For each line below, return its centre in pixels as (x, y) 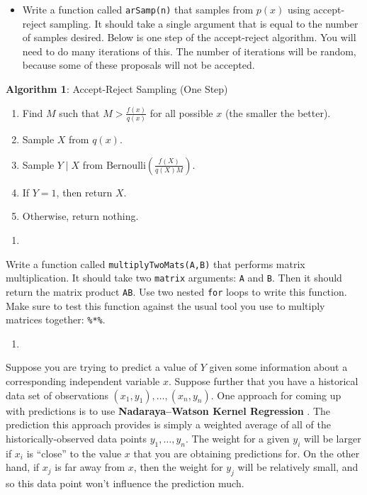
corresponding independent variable (83, 381)
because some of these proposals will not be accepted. (139, 65)
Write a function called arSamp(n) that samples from (138, 9)
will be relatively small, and (298, 467)
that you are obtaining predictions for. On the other (247, 453)
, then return (84, 192)
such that (79, 112)
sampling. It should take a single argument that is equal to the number (204, 23)
